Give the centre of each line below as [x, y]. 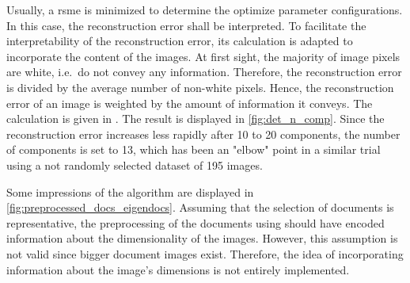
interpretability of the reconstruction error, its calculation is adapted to [180, 41]
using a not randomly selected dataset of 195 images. [135, 164]
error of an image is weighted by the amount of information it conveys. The [190, 103]
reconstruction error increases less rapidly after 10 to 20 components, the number [203, 134]
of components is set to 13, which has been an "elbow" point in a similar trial [194, 149]
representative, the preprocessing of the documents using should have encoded [196, 222]
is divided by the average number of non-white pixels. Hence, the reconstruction [200, 87]
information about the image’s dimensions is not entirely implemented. [178, 269]
